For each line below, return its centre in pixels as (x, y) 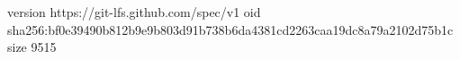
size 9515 (32, 47)
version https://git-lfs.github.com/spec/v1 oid (134, 12)
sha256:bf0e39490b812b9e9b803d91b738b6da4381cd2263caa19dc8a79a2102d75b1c (230, 29)
